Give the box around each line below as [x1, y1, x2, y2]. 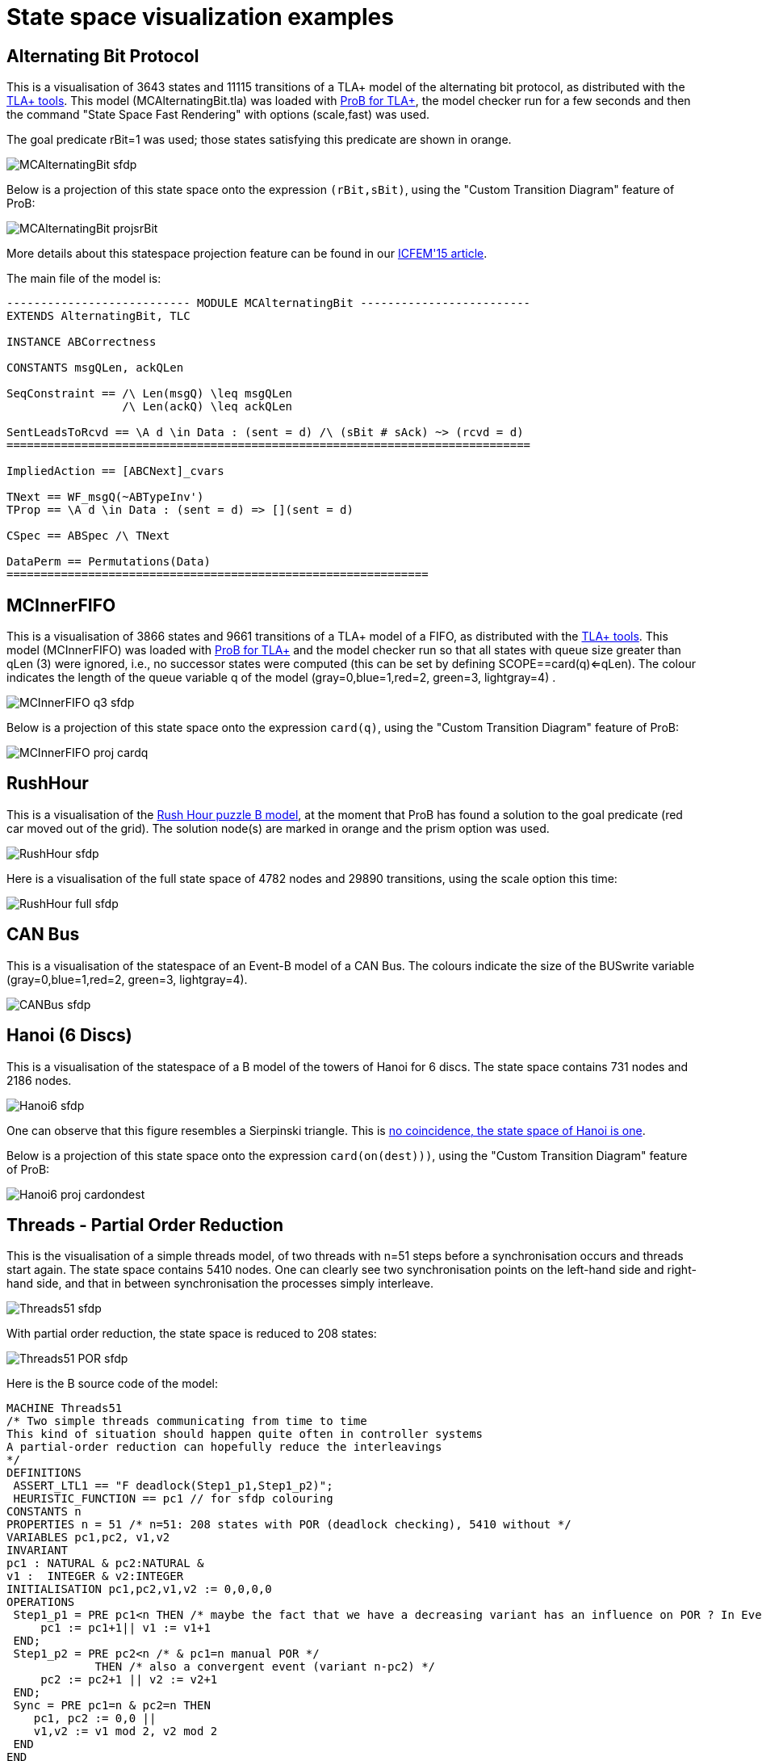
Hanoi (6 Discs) [6, 1025, 132, 1046]
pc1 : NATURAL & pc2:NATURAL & [6, 1557, 204, 1570]
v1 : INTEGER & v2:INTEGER [6, 1570, 184, 1583]
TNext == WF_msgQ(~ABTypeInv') [6, 490, 204, 504]
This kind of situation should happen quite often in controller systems [6, 1427, 484, 1441]
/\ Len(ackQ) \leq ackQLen [122, 400, 293, 414]
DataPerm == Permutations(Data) [6, 555, 211, 569]
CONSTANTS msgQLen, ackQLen [6, 361, 184, 375]
